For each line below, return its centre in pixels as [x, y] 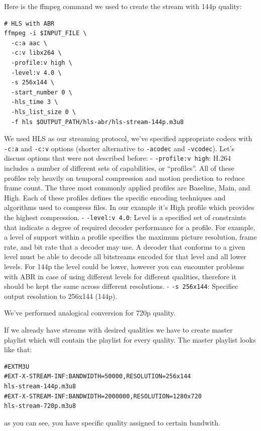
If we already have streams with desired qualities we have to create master [118, 330]
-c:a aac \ [29, 43]
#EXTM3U [17, 366]
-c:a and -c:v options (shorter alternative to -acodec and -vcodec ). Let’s [119, 148]
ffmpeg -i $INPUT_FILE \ [45, 33]
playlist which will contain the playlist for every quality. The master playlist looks [130, 339]
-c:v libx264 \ [36, 53]
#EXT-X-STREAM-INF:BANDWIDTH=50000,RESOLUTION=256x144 [98, 376]
